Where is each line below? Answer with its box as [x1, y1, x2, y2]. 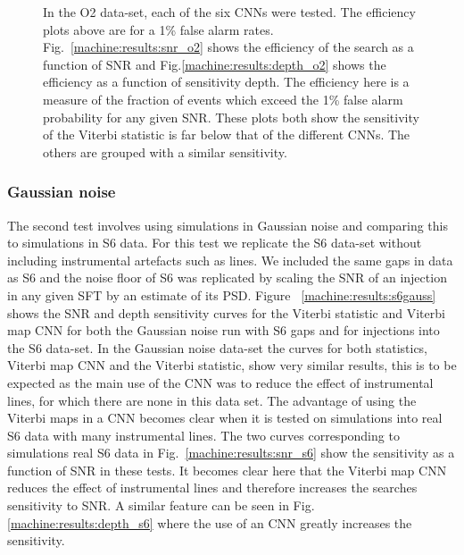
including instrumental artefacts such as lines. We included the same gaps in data [7, 250, 453, 269]
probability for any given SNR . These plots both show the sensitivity [43, 107, 419, 126]
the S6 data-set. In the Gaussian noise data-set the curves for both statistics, [7, 338, 428, 357]
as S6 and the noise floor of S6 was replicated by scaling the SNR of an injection [7, 268, 447, 287]
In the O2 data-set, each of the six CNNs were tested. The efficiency [43, 3, 416, 21]
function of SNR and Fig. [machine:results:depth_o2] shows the [43, 55, 386, 73]
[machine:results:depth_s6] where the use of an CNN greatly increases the [7, 513, 412, 532]
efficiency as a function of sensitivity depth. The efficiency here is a [43, 72, 410, 91]
